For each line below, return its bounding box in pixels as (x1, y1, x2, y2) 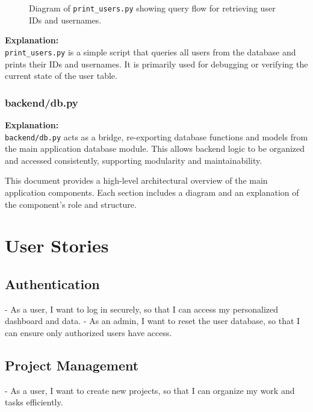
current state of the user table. (5, 69, 117, 82)
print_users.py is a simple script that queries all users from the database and (5, 45, 296, 58)
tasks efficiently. (5, 396, 63, 408)
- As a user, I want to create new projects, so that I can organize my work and (5, 384, 295, 396)
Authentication (5, 274, 100, 293)
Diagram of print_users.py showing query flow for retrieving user (29, 2, 276, 14)
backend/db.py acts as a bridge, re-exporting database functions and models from (5, 130, 308, 143)
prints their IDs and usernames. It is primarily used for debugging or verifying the (5, 57, 308, 70)
